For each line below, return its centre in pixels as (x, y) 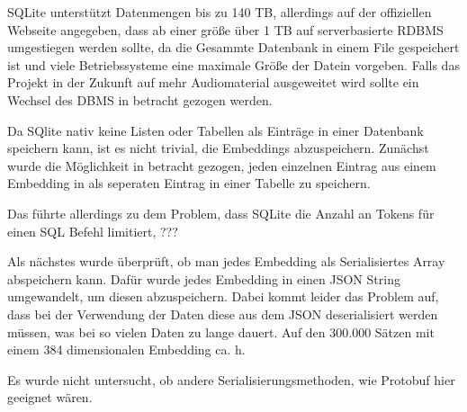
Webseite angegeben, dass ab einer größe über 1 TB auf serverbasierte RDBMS (225, 29)
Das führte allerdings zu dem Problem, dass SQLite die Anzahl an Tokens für (221, 213)
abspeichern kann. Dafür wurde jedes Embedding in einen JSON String (204, 278)
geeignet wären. (50, 397)
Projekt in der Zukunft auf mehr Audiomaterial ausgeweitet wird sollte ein (213, 82)
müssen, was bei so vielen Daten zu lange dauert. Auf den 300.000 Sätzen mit (221, 331)
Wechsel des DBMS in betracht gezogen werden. (140, 99)
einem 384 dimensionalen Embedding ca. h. (126, 349)
